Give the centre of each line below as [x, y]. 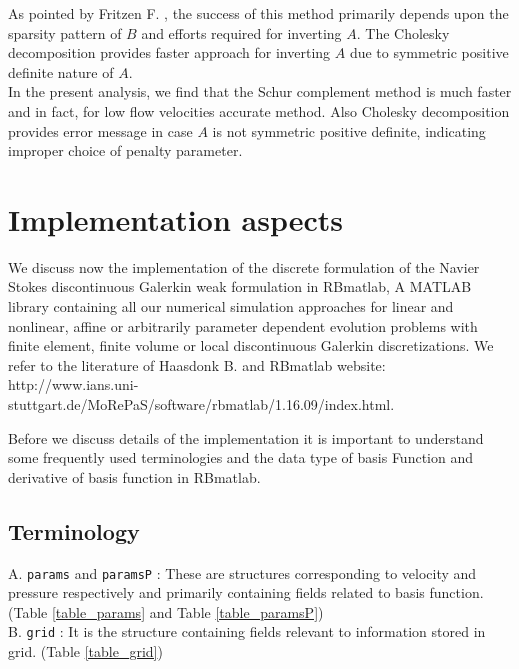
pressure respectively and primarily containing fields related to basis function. [246, 592]
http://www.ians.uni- [73, 384]
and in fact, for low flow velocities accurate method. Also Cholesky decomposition [259, 110]
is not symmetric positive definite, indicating [349, 130]
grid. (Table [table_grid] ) [85, 651]
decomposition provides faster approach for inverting [169, 52]
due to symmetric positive [429, 52]
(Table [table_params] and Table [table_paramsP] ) [166, 611]
